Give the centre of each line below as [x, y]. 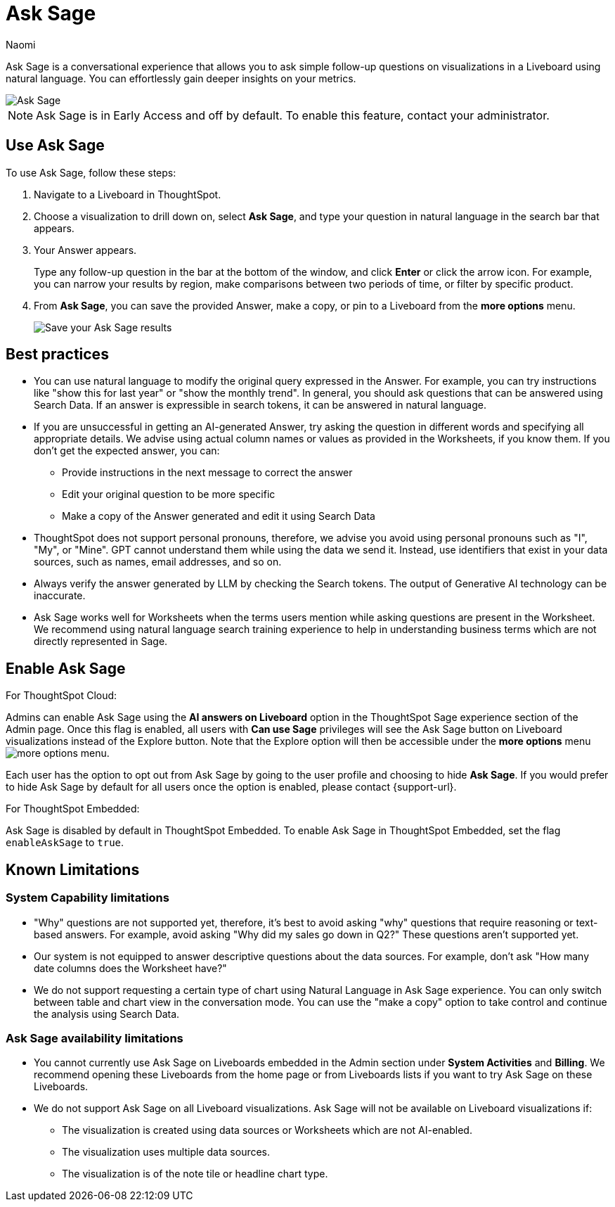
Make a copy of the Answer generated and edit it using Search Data [219, 516]
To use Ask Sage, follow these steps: [91, 172]
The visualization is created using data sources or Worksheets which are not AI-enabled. [267, 1130]
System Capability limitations [88, 898]
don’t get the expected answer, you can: [127, 451]
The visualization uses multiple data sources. [166, 1152]
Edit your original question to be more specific [169, 494]
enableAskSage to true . [65, 843]
